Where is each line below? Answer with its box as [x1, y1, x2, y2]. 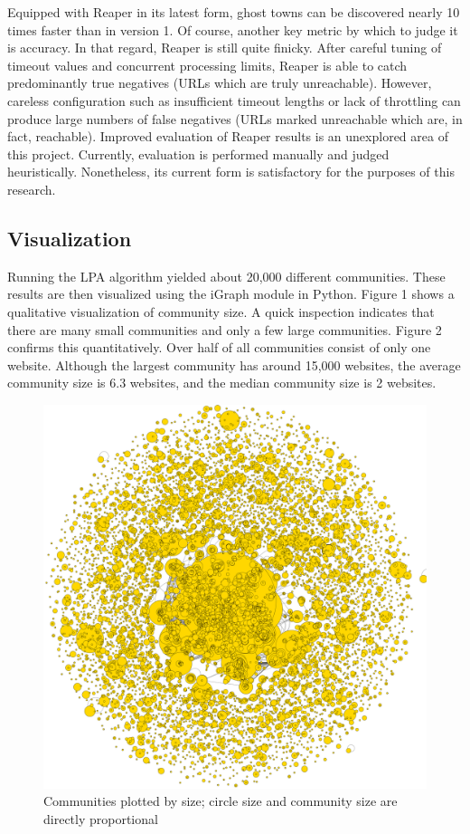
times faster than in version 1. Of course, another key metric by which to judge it [7, 20, 458, 39]
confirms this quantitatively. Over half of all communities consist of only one [7, 338, 431, 357]
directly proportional [43, 810, 158, 829]
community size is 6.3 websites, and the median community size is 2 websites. [7, 373, 437, 392]
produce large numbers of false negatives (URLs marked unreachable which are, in [7, 109, 463, 128]
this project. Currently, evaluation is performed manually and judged [7, 144, 390, 163]
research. [7, 179, 56, 198]
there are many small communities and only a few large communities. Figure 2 [7, 320, 442, 339]
